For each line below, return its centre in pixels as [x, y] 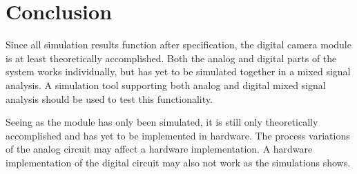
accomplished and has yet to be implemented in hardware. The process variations [178, 135]
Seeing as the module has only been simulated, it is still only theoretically [162, 122]
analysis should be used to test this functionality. [109, 98]
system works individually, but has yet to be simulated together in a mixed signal [178, 71]
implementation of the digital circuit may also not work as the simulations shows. [178, 162]
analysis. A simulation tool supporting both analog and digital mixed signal [166, 85]
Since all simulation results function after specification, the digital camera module [178, 45]
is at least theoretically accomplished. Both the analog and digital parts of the [171, 58]
